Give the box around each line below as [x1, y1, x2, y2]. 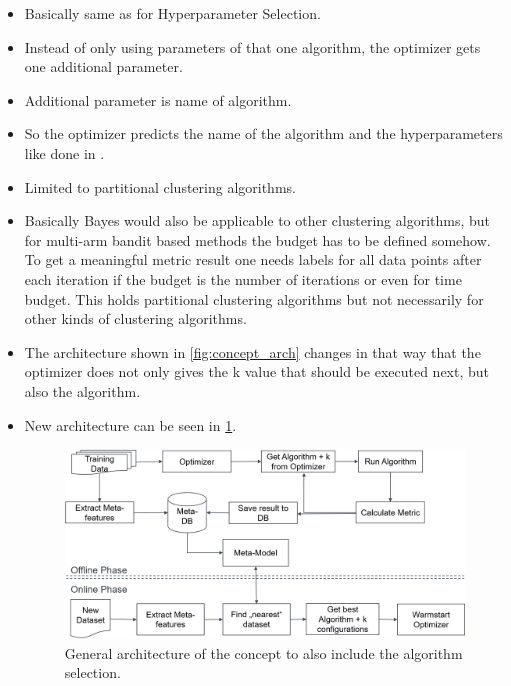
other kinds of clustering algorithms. [24, 308, 247, 329]
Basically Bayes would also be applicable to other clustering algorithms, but [24, 210, 491, 231]
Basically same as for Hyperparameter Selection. [24, 3, 321, 23]
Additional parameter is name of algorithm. [24, 89, 292, 110]
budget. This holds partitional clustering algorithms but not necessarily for [24, 288, 484, 309]
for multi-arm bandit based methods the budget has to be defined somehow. [24, 229, 491, 250]
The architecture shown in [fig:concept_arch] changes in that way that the [24, 341, 481, 362]
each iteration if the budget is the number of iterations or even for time [24, 268, 462, 289]
